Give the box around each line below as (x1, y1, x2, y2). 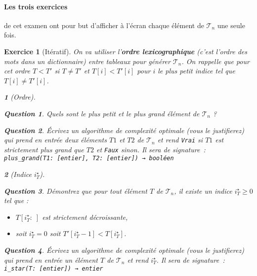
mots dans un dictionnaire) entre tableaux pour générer (4, 56, 171, 66)
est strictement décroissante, (42, 211, 128, 222)
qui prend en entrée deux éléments (4, 135, 107, 145)
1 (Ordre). (4, 92, 36, 102)
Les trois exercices (4, 1, 68, 11)
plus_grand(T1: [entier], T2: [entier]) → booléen (4, 155, 174, 162)
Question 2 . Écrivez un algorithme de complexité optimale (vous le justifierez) (4, 125, 244, 135)
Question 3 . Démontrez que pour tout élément (4, 185, 147, 196)
